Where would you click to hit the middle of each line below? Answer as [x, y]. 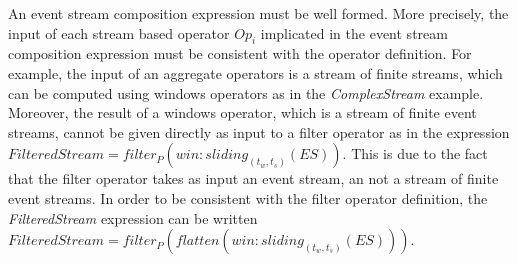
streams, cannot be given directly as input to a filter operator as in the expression [259, 131]
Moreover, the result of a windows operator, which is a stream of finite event [242, 112]
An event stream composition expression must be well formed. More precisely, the [258, 13]
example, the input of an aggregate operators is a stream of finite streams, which [255, 72]
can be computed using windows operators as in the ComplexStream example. [246, 92]
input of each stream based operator [119, 32]
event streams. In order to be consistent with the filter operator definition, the [248, 197]
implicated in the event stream [354, 32]
